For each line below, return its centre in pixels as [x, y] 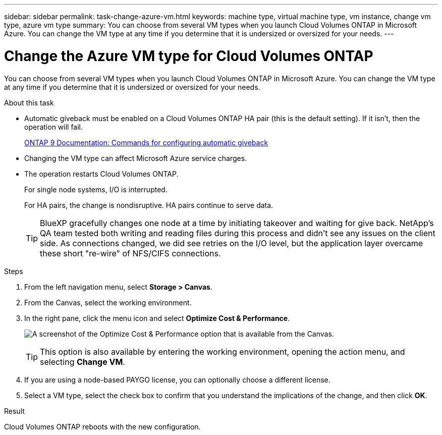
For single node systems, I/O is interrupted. [96, 189]
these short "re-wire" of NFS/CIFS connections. [130, 253]
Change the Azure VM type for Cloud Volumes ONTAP [189, 56]
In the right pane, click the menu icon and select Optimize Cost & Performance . [157, 318]
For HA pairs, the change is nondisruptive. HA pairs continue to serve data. [149, 205]
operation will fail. [54, 127]
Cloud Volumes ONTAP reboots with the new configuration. [102, 426]
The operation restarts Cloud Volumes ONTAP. [101, 174]
